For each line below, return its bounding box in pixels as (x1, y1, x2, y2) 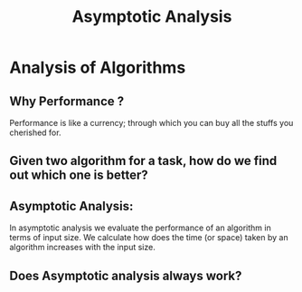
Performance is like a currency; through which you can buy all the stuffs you (9, 118, 294, 128)
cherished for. (9, 127, 61, 138)
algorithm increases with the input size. (9, 242, 156, 253)
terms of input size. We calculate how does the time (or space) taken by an (9, 232, 288, 243)
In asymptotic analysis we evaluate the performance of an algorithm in (9, 222, 271, 233)
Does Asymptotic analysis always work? (9, 268, 242, 283)
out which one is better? (9, 168, 149, 183)
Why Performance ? (9, 93, 125, 109)
